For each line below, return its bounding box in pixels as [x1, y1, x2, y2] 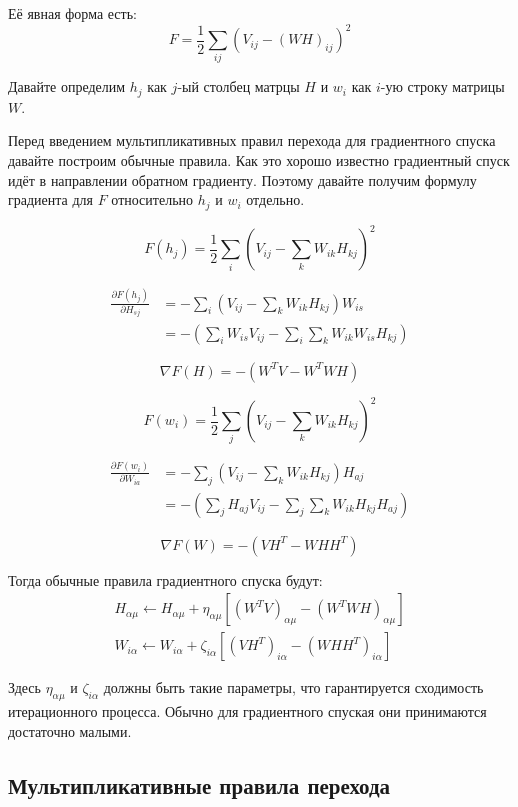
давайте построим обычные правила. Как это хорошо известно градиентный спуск [8, 150, 510, 171]
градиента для [8, 189, 93, 210]
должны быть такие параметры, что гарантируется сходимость [103, 677, 484, 698]
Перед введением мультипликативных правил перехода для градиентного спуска [8, 130, 496, 151]
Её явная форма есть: [8, 3, 137, 23]
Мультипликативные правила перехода [8, 769, 391, 800]
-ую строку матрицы [380, 76, 505, 97]
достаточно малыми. [8, 720, 132, 741]
